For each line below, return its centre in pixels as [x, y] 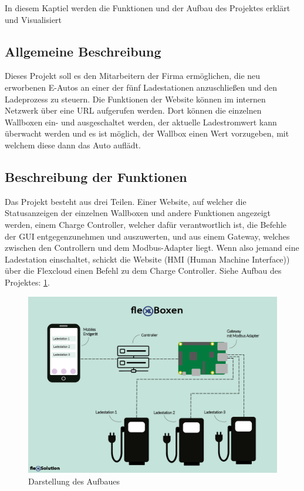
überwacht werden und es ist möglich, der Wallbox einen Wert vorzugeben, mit [147, 133]
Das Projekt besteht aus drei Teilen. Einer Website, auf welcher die [126, 201]
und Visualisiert [33, 19]
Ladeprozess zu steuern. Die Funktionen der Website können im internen [135, 99]
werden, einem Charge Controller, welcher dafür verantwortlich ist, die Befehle [146, 224]
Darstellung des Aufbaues [74, 481]
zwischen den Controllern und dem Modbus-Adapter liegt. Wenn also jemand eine [152, 248]
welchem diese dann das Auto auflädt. [73, 145]
